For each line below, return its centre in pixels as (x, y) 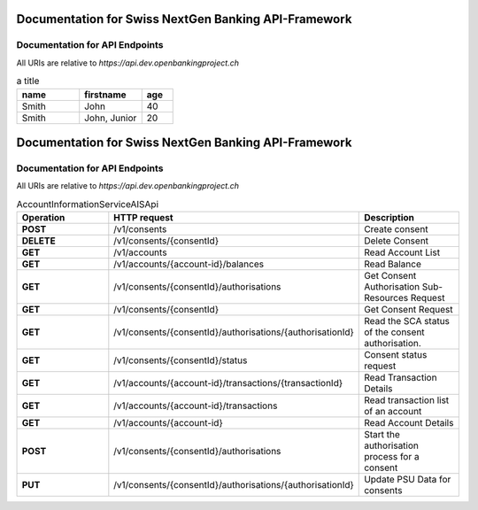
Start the (382, 435)
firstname (106, 95)
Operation (43, 218)
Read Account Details (409, 423)
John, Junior (111, 118)
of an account (393, 412)
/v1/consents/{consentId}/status (181, 360)
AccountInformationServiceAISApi (88, 204)
